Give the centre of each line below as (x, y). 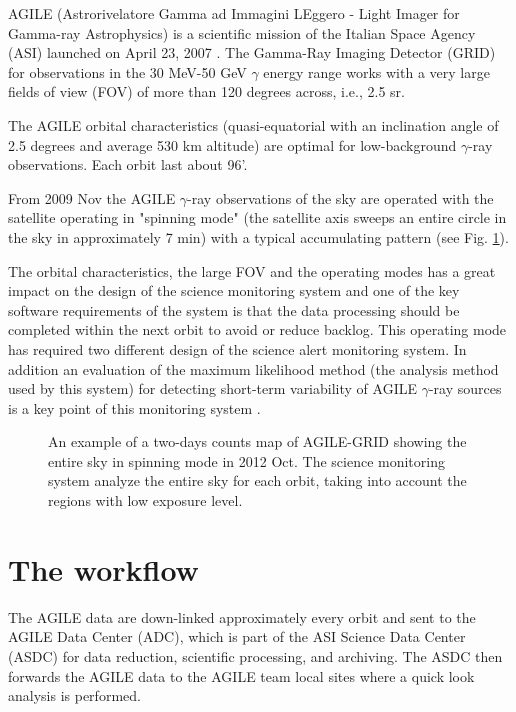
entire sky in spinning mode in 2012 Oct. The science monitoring (246, 460)
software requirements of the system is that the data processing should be (234, 309)
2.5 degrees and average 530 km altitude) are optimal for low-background (232, 144)
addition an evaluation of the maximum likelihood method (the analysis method (253, 368)
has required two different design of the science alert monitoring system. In (237, 348)
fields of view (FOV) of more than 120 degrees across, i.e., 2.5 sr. (206, 91)
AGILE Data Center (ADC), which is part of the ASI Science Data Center (237, 636)
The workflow (103, 568)
